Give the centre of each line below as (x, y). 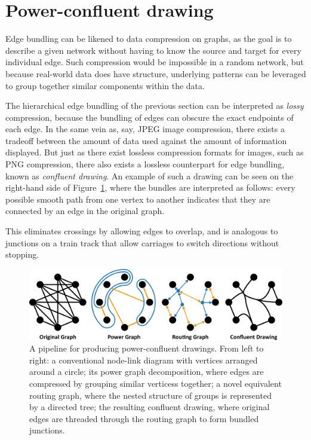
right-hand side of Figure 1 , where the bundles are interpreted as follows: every (150, 187)
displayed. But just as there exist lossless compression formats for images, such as (155, 152)
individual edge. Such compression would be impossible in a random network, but (155, 62)
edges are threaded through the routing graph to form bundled (144, 418)
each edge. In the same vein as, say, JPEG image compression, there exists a (145, 129)
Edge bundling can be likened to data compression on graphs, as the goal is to (149, 39)
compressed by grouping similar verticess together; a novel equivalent (155, 384)
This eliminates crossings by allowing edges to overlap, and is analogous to (142, 231)
